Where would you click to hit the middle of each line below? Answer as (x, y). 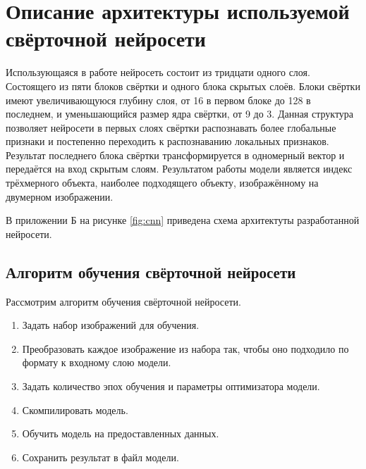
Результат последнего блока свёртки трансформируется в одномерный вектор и (175, 155)
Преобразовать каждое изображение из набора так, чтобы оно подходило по (185, 348)
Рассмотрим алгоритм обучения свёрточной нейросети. (123, 301)
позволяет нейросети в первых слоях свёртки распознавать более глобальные (171, 127)
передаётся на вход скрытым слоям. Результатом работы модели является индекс (179, 169)
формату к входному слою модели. (97, 362)
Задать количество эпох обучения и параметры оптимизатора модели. (171, 386)
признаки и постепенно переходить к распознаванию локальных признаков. (167, 141)
